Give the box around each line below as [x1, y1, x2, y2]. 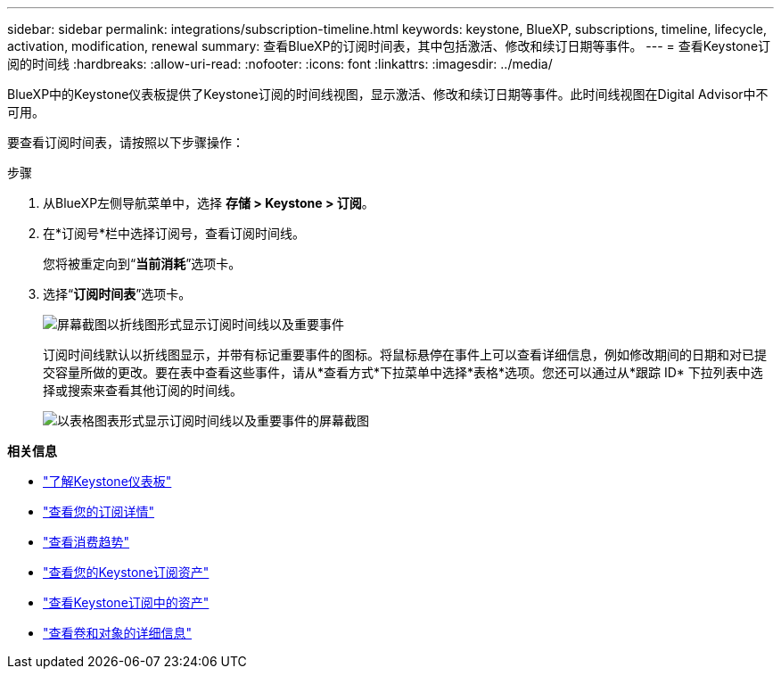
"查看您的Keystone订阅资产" [43, 565, 210, 580]
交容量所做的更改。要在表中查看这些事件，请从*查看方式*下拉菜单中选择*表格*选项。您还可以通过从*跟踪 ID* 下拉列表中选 [43, 365, 763, 380]
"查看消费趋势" [43, 534, 130, 549]
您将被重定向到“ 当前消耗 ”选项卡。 [43, 256, 242, 271]
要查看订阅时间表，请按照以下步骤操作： [7, 135, 244, 150]
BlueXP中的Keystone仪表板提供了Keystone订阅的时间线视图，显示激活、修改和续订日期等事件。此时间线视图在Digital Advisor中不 [7, 87, 769, 102]
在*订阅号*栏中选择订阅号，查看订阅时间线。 [43, 226, 306, 241]
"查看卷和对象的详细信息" [43, 625, 193, 640]
